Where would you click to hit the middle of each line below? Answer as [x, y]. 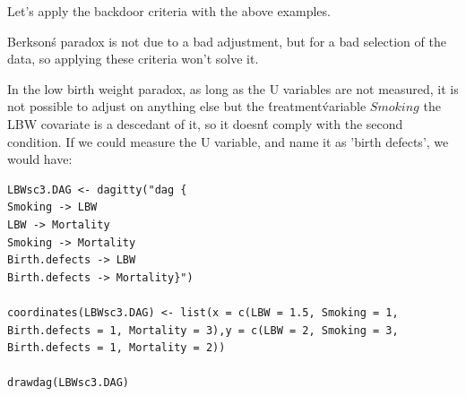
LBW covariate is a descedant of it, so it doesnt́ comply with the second [205, 123]
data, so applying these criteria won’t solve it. [133, 59]
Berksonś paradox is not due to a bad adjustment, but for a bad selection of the [227, 41]
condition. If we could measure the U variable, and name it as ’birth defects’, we [228, 141]
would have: [40, 159]
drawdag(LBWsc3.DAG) [69, 383]
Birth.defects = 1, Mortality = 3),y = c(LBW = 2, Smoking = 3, [203, 330]
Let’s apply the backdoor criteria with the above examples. [169, 11]
